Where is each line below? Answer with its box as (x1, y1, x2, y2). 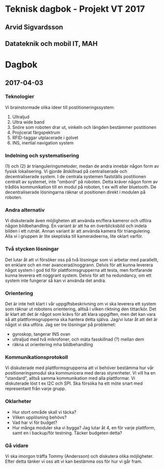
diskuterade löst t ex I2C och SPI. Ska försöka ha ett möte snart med (5, 380, 143, 386)
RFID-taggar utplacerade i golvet (12, 135, 78, 141)
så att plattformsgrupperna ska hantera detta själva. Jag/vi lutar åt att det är (5, 317, 158, 323)
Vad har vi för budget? (12, 420, 57, 425)
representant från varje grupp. (5, 386, 66, 392)
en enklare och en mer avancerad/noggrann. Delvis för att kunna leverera (5, 262, 153, 268)
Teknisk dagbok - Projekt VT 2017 (5, 3, 145, 15)
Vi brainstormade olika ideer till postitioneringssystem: (5, 104, 115, 110)
